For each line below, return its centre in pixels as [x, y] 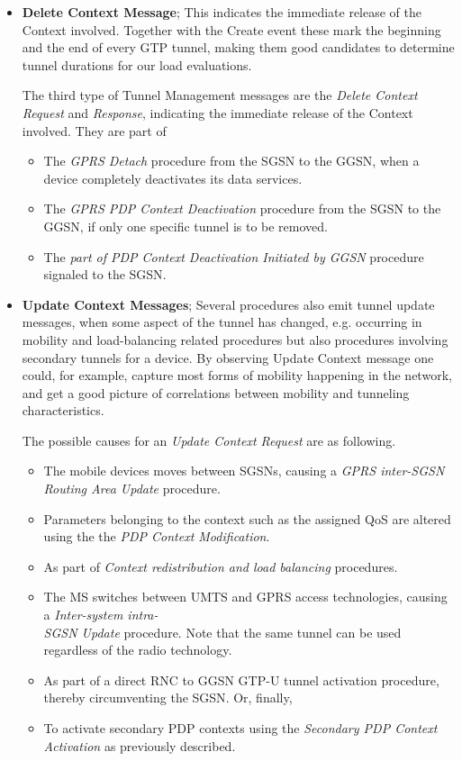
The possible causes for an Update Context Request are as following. [209, 440]
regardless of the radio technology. [138, 650]
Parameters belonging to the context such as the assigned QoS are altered [247, 518]
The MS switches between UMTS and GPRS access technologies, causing [245, 597]
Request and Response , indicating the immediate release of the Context [217, 112]
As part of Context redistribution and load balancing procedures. [221, 566]
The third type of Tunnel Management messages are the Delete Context [220, 95]
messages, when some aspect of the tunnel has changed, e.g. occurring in [222, 322]
